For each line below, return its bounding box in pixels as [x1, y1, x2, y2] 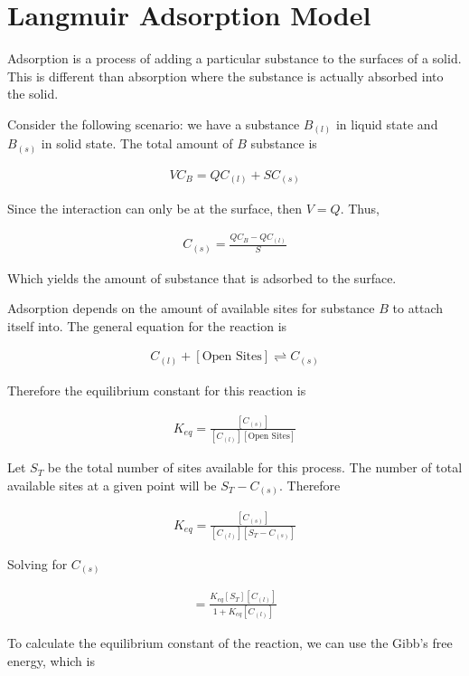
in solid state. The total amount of [41, 134, 233, 153]
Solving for [7, 554, 68, 573]
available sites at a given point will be [7, 475, 217, 494]
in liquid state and [335, 114, 438, 133]
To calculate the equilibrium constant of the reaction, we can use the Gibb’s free [7, 633, 453, 652]
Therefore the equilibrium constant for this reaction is [7, 380, 306, 399]
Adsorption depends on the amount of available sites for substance [7, 299, 375, 318]
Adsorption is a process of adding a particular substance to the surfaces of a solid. [7, 49, 462, 68]
